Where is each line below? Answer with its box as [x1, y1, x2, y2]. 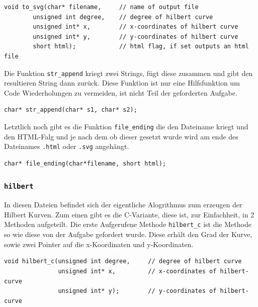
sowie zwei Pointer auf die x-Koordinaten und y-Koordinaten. [4, 239, 194, 249]
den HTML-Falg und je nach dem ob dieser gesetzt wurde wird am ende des [4, 131, 238, 141]
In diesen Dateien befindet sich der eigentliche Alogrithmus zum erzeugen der [4, 199, 242, 210]
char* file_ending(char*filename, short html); [4, 160, 166, 167]
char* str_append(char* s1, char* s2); [4, 106, 137, 114]
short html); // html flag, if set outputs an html [33, 43, 249, 50]
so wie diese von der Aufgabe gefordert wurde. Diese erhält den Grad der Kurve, [4, 229, 252, 240]
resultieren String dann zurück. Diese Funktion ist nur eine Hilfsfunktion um [4, 78, 240, 88]
